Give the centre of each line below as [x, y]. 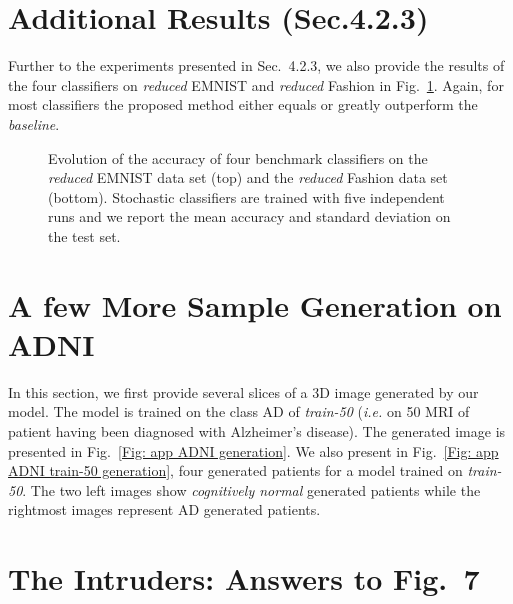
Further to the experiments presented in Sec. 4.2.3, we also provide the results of [256, 65]
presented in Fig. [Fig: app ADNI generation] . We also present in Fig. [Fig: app [253, 450]
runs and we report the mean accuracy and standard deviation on [249, 216]
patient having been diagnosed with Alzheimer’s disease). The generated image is [257, 430]
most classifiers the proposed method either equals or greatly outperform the [243, 104]
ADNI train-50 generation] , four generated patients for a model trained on [235, 470]
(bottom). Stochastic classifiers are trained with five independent [246, 196]
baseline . [34, 123]
